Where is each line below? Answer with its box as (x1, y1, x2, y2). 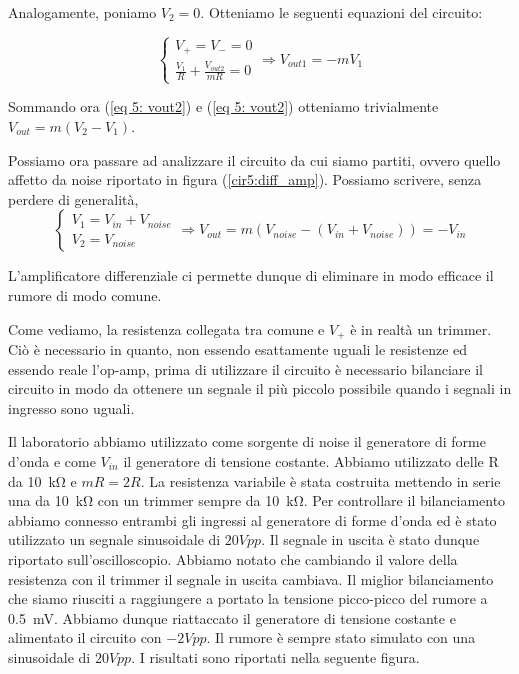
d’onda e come (8, 450, 96, 471)
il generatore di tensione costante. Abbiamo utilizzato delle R (123, 450, 499, 471)
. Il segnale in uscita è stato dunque (261, 529, 480, 550)
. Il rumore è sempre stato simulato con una (206, 627, 476, 648)
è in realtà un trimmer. (350, 318, 492, 339)
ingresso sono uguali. (8, 397, 135, 418)
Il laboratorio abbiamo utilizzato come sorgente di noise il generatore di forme (8, 431, 486, 452)
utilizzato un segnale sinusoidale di (8, 529, 221, 550)
